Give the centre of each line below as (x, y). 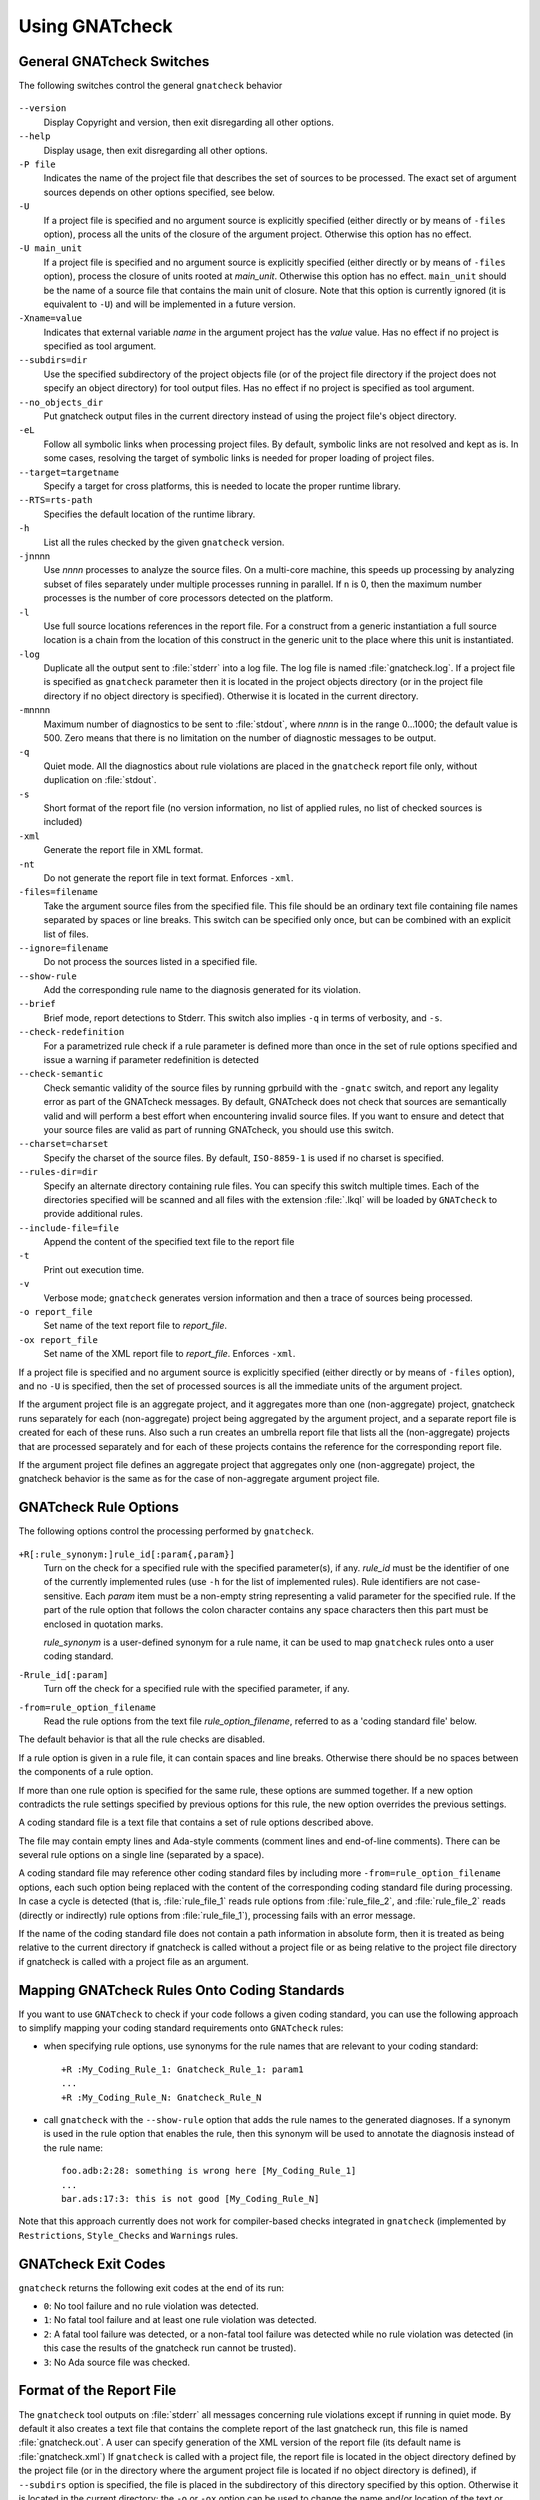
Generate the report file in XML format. (123, 850)
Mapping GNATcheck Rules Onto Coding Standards (181, 1990)
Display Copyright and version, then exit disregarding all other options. (189, 122)
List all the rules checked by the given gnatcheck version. (164, 542)
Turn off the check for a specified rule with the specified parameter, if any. (196, 1689)
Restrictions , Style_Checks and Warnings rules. (128, 2235)
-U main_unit (50, 248)
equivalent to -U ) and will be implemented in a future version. (169, 304)
